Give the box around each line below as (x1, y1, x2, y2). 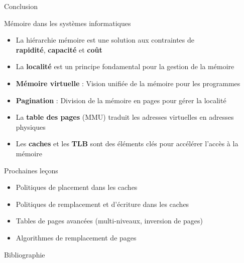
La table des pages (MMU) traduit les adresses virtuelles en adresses (16, 112, 234, 122)
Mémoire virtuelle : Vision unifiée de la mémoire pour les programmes (16, 78, 240, 88)
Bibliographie (4, 249, 45, 259)
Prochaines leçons (4, 165, 58, 175)
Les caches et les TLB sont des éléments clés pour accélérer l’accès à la (16, 138, 238, 149)
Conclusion (4, 1, 38, 11)
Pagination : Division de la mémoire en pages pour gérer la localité (16, 95, 226, 105)
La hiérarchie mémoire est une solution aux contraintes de (16, 35, 195, 45)
